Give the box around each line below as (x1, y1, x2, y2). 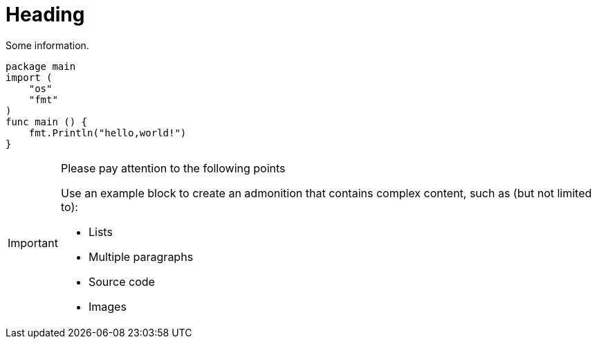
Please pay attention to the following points (60, 161, 286, 175)
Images (88, 299, 127, 314)
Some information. (6, 39, 89, 51)
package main (6, 60, 76, 72)
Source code (88, 274, 155, 289)
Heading (6, 3, 85, 26)
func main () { (6, 116, 88, 127)
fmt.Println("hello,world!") (28, 127, 187, 138)
